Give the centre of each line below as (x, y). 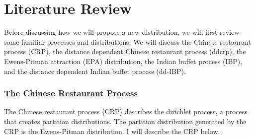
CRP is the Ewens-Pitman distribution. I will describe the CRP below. (112, 131)
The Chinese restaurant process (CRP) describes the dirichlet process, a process (126, 111)
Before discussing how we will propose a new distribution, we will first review (122, 32)
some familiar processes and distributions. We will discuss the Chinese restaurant (127, 41)
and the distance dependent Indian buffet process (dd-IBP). (95, 71)
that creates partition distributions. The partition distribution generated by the (125, 121)
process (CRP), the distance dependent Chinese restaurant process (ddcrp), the (125, 51)
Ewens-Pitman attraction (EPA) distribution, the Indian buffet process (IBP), (123, 61)
